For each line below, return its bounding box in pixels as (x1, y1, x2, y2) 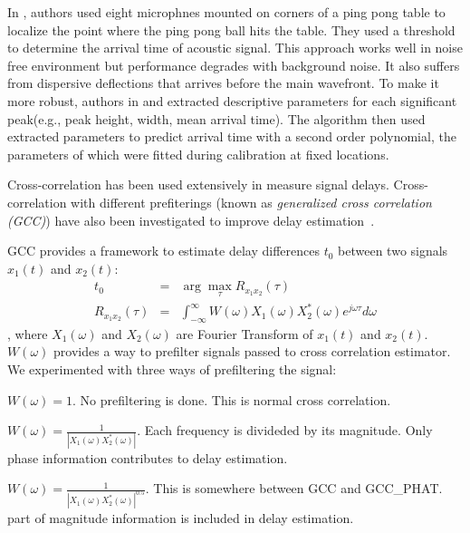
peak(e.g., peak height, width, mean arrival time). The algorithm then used (7, 109, 426, 128)
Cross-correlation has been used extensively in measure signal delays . (7, 175, 389, 194)
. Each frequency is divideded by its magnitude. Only (137, 421, 433, 440)
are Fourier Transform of (176, 324, 313, 343)
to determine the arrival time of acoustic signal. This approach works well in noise (7, 38, 463, 57)
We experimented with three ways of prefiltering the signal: (7, 360, 337, 379)
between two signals (338, 241, 448, 260)
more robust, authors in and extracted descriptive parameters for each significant (7, 91, 457, 110)
